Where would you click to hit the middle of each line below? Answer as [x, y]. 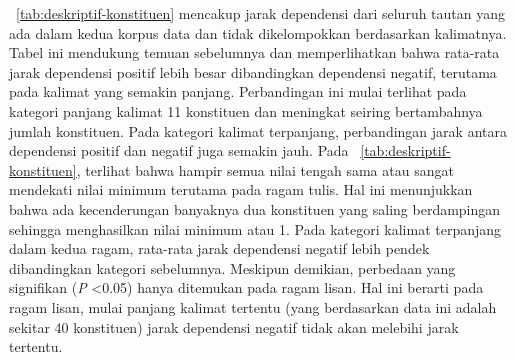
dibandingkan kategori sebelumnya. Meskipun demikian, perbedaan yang [232, 267]
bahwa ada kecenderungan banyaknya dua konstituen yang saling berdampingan [255, 208]
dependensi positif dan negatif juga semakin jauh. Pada [179, 150]
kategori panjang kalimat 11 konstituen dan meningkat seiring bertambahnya [246, 110]
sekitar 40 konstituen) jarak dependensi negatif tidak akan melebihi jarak [234, 326]
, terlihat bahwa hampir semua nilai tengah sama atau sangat [265, 169]
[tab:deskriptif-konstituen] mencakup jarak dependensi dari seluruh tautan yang [261, 13]
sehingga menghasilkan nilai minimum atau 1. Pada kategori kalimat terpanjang [255, 228]
